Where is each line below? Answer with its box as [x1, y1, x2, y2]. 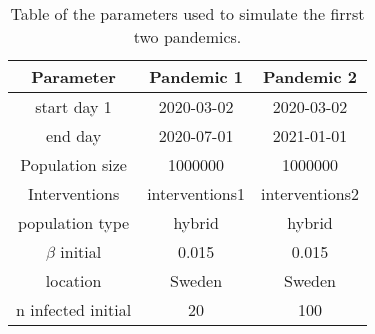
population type [17, 211, 130, 234]
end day [46, 124, 102, 147]
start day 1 [35, 95, 112, 118]
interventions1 [147, 182, 246, 205]
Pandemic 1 [149, 65, 244, 88]
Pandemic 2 [263, 65, 357, 88]
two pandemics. [133, 25, 242, 48]
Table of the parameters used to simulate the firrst [10, 2, 365, 25]
